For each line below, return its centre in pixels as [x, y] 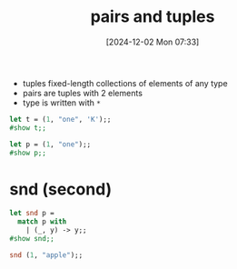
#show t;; [28, 128]
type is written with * [62, 103]
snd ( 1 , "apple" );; [46, 255]
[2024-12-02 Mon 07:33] [153, 42]
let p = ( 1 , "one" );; [50, 144]
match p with [42, 222]
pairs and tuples [153, 17]
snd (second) [61, 189]
